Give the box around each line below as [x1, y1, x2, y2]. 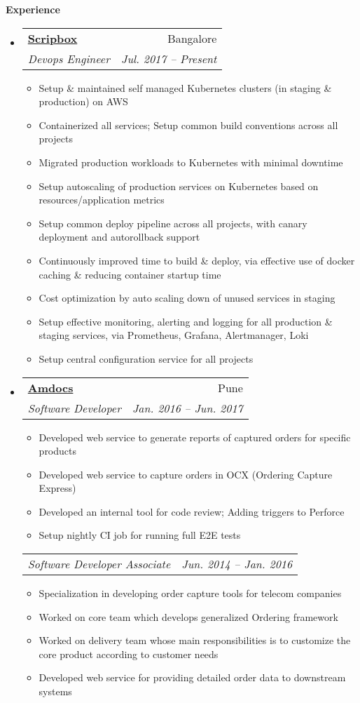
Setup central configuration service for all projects [39, 351, 254, 366]
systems [39, 684, 72, 699]
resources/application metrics [39, 192, 165, 207]
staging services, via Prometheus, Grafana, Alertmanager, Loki [39, 328, 309, 342]
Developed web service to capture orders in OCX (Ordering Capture [39, 467, 333, 481]
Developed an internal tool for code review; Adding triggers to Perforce [39, 504, 345, 518]
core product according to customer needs [39, 646, 219, 661]
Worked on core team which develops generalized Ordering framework [39, 609, 338, 624]
